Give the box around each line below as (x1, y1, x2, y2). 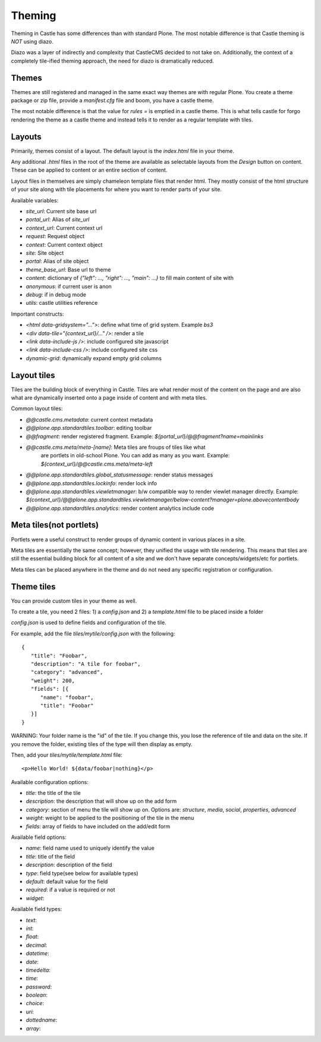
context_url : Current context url (26, 224, 103, 232)
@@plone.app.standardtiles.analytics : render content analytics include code (26, 504, 214, 511)
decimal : (26, 941, 48, 949)
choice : (26, 1000, 45, 1007)
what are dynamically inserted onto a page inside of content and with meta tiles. (11, 394, 207, 401)
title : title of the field (26, 853, 75, 860)
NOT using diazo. (11, 38, 53, 45)
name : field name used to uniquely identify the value (26, 844, 155, 851)
